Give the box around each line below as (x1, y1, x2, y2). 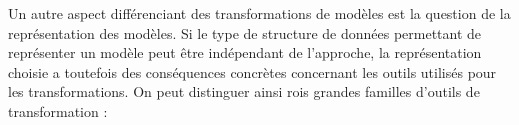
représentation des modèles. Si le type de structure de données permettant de (8, 22, 482, 43)
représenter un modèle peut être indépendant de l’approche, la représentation (8, 42, 482, 63)
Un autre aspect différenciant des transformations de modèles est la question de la (8, 3, 511, 23)
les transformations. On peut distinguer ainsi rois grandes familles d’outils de (8, 81, 480, 102)
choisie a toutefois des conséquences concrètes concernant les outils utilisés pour (8, 61, 497, 82)
